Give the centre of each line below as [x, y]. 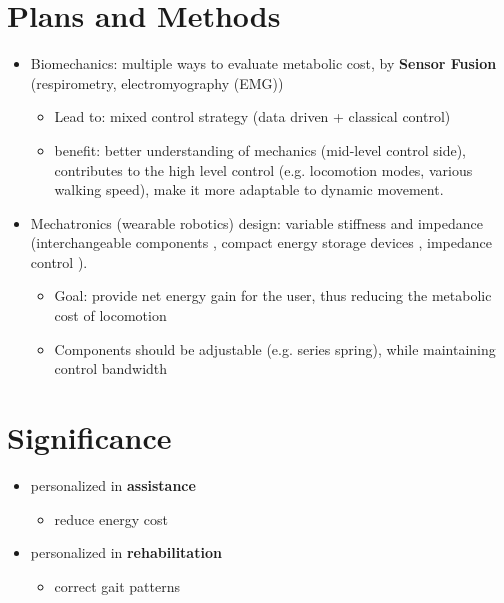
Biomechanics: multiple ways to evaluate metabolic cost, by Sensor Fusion [263, 63]
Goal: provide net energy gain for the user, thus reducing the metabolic [273, 295]
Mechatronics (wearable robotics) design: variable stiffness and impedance [256, 222]
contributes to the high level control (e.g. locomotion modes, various [263, 169]
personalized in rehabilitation [126, 552]
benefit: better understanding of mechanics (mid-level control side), [260, 149]
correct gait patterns [117, 585]
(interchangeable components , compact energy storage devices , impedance [261, 242]
